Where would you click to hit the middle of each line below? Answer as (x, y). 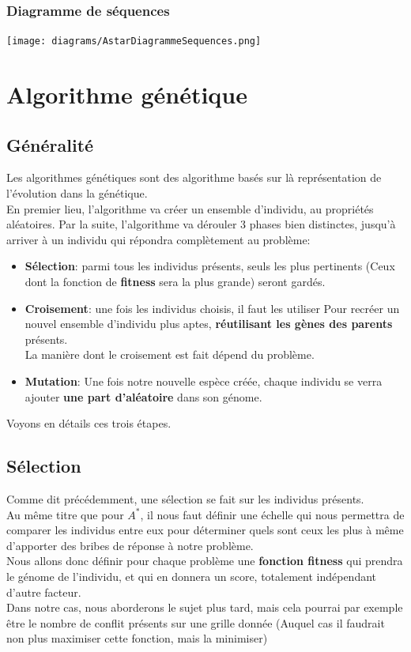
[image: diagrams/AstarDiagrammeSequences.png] (134, 41)
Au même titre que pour (65, 514)
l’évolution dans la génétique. (77, 193)
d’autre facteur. (44, 592)
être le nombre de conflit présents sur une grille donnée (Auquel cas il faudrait (196, 622)
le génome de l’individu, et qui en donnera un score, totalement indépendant (192, 576)
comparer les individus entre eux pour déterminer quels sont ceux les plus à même (205, 530)
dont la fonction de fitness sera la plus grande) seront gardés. (175, 282)
